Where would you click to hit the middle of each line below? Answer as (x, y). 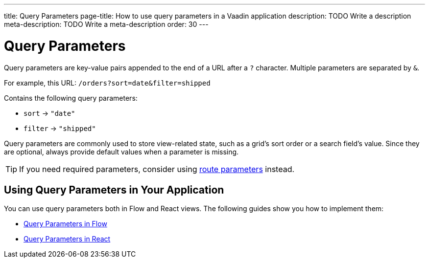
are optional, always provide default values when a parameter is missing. (121, 152)
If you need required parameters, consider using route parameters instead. (157, 169)
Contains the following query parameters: (71, 98)
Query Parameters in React (67, 239)
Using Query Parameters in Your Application (114, 190)
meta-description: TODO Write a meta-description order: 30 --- (106, 24)
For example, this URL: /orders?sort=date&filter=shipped (107, 83)
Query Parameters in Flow (65, 224)
